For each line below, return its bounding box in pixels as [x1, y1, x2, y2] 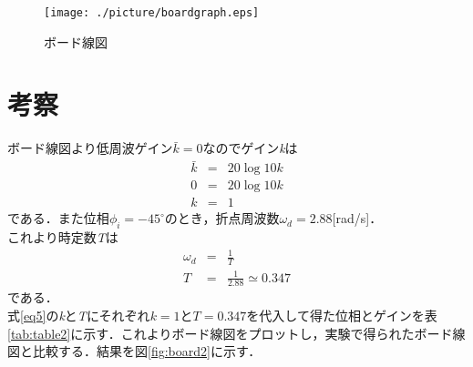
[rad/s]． [332, 209, 383, 228]
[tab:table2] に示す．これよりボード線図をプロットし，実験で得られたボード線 [7, 323, 466, 342]
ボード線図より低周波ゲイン [7, 138, 173, 158]
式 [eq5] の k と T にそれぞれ [7, 306, 150, 325]
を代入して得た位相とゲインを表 [246, 306, 437, 325]
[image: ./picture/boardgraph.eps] [44, 6, 260, 19]
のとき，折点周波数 [164, 209, 280, 228]
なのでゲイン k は [202, 138, 298, 158]
